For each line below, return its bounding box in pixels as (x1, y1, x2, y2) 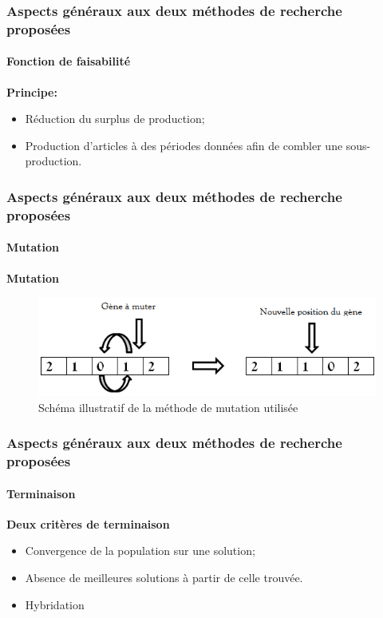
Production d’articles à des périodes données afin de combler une (25, 137, 343, 153)
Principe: (6, 83, 57, 100)
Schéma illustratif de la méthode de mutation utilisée (38, 398, 298, 415)
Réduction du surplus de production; (25, 110, 205, 127)
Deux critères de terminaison (6, 515, 170, 532)
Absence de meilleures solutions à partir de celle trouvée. (25, 569, 303, 586)
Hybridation (25, 596, 85, 612)
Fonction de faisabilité (6, 53, 131, 69)
